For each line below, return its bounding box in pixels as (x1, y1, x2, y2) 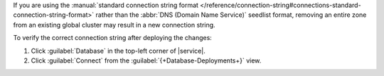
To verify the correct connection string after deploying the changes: (13, 34, 213, 42)
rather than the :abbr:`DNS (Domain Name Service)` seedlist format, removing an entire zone (95, 11, 367, 19)
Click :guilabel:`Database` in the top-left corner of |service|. (31, 46, 206, 55)
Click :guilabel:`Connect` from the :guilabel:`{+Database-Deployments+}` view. (31, 56, 262, 65)
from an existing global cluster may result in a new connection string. (13, 20, 216, 29)
